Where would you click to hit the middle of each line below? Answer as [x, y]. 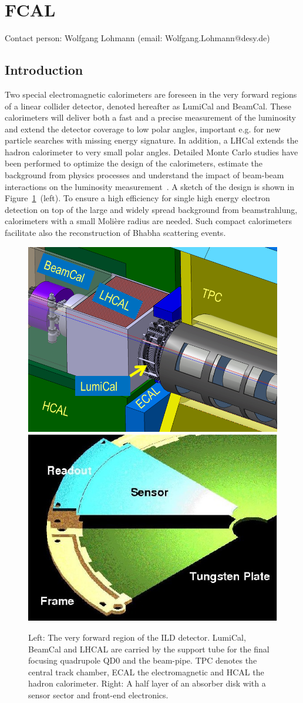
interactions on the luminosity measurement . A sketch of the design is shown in [149, 186]
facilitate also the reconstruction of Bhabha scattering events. [115, 233]
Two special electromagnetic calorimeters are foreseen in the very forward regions [151, 94]
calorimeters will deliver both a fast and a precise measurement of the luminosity [150, 117]
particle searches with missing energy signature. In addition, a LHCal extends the [151, 140]
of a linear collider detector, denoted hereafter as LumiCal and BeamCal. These [148, 106]
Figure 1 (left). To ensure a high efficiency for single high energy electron [137, 198]
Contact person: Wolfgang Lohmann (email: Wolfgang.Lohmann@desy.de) [137, 38]
